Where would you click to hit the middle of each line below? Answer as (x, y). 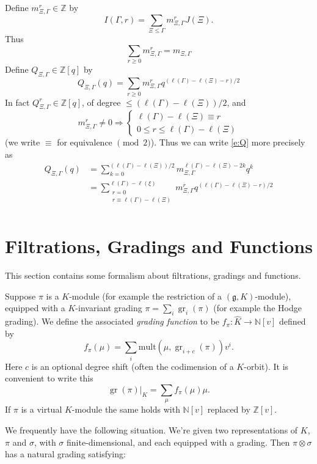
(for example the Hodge (257, 308)
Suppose (20, 296)
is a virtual (42, 409)
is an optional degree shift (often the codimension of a (133, 366)
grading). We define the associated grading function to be (112, 321)
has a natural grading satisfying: (65, 454)
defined (293, 321)
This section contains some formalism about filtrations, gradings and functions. (153, 275)
